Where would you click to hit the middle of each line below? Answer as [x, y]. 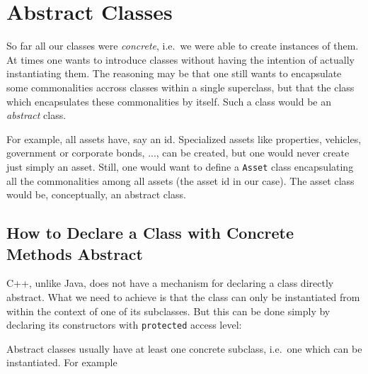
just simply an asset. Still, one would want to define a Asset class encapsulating [180, 166]
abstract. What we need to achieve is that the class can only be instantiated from [183, 296]
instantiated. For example [62, 362]
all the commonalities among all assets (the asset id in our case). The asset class [180, 180]
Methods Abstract [75, 253]
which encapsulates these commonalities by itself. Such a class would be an [169, 101]
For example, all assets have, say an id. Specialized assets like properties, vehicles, [184, 138]
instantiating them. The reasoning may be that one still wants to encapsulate [174, 73]
